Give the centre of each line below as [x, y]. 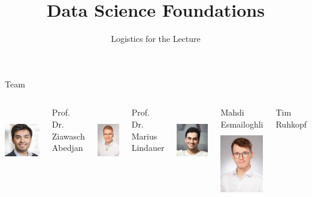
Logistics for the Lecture [156, 39]
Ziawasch [68, 136]
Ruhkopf [291, 124]
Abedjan [67, 148]
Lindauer [148, 148]
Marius [144, 136]
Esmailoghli [242, 124]
